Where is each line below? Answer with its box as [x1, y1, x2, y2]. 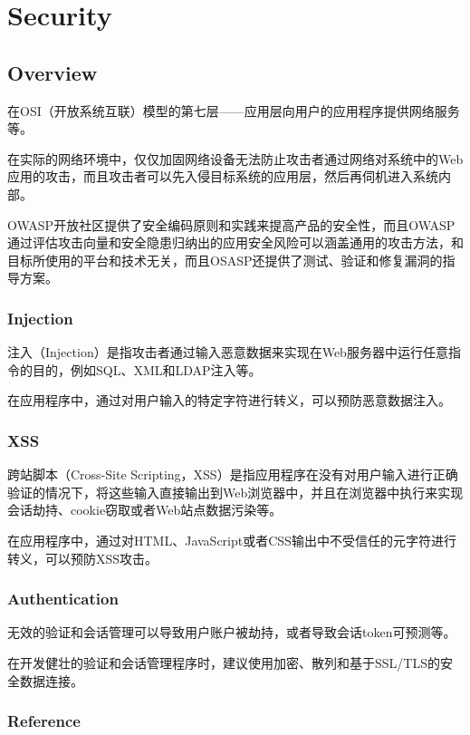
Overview [7, 58, 98, 86]
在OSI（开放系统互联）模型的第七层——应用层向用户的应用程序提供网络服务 [7, 101, 460, 120]
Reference [7, 710, 81, 732]
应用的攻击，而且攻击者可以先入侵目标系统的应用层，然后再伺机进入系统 [7, 167, 438, 186]
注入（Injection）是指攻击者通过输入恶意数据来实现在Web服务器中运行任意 [7, 343, 448, 362]
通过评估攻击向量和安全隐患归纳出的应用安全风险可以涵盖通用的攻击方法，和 [7, 233, 464, 252]
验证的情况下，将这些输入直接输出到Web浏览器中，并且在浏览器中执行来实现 [7, 482, 464, 501]
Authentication [7, 587, 119, 610]
